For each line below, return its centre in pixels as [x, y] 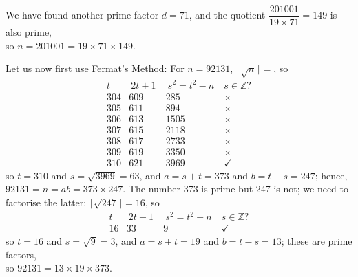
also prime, [29, 32]
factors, [21, 254]
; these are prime [317, 241]
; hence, [331, 175]
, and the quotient [227, 15]
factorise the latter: [46, 202]
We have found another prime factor [82, 15]
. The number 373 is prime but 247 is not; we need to [236, 189]
